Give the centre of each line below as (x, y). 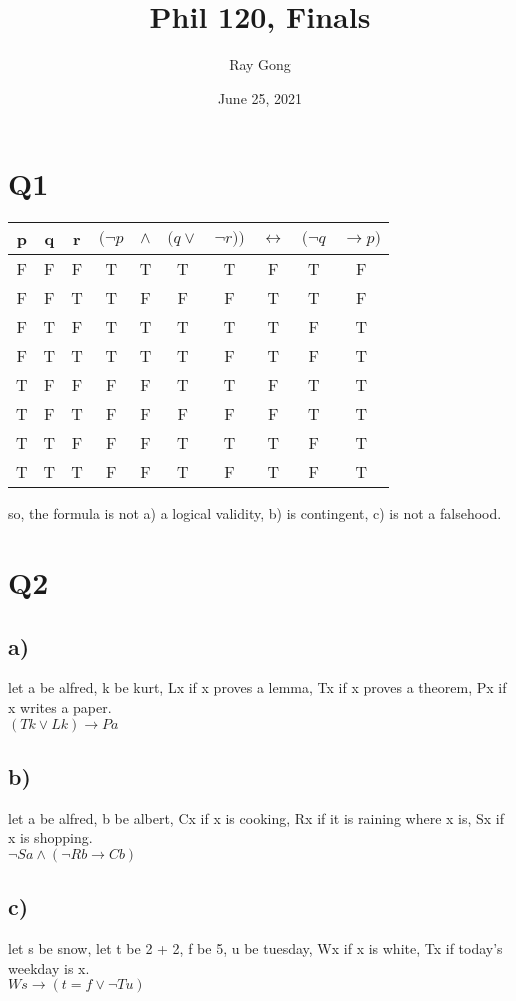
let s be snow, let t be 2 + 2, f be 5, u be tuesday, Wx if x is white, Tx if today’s (255, 948)
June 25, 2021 (260, 97)
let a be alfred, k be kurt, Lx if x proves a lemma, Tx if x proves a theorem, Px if (257, 687)
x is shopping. (50, 837)
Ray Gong (260, 64)
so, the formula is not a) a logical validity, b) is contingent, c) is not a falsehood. (255, 513)
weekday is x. (49, 967)
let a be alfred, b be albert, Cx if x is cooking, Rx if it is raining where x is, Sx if (256, 817)
